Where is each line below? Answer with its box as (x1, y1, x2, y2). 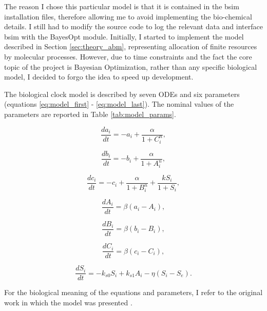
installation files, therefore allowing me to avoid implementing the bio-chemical (4, 11, 252, 22)
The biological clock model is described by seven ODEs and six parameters (4, 88, 240, 99)
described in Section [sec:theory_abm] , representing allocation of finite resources (4, 41, 257, 52)
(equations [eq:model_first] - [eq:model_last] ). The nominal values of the (4, 99, 234, 109)
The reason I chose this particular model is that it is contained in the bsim (4, 1, 239, 11)
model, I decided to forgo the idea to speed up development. (4, 71, 194, 82)
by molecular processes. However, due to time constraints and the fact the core (4, 51, 252, 62)
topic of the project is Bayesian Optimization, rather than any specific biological (4, 61, 257, 72)
